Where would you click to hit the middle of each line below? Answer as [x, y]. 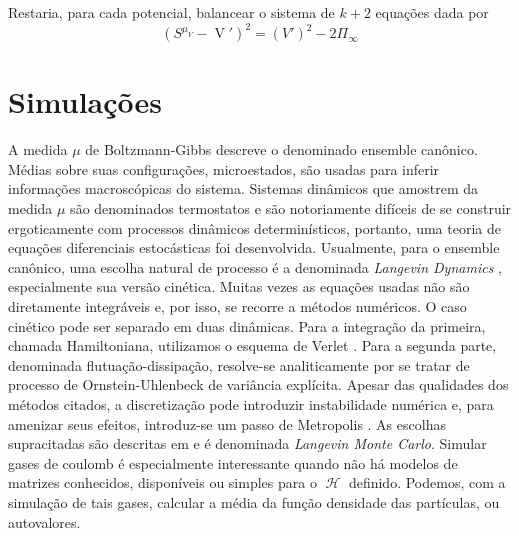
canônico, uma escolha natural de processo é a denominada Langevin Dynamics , [255, 266]
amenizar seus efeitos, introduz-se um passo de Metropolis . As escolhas [227, 423]
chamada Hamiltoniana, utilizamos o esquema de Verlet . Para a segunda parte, [252, 345]
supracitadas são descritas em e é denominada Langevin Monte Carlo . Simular [247, 443]
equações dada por [432, 12]
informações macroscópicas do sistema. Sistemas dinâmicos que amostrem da [243, 188]
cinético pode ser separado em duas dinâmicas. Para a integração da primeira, [247, 325]
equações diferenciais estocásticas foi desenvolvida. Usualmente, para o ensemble [254, 247]
